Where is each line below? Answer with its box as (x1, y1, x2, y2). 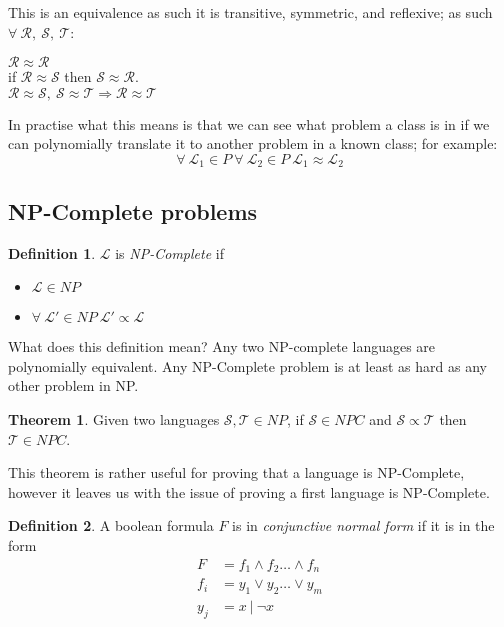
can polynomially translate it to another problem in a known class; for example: (8, 133, 498, 154)
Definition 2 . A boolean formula (8, 515, 214, 536)
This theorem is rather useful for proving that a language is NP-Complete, (8, 462, 465, 483)
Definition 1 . (8, 242, 96, 263)
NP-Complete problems (8, 195, 258, 226)
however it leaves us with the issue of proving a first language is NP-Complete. (8, 481, 490, 502)
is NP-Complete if (115, 242, 224, 263)
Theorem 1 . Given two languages (8, 409, 220, 429)
